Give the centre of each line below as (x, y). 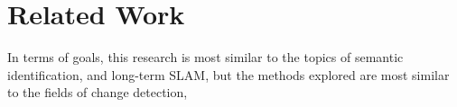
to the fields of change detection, (98, 92)
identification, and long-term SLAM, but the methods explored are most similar (228, 74)
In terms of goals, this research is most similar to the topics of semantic (205, 57)
